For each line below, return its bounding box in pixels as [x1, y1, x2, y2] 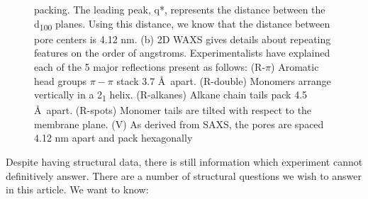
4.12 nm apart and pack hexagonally [34, 130, 193, 145]
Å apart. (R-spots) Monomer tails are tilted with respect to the [34, 103, 312, 118]
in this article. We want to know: [6, 182, 149, 197]
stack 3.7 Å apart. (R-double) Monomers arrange [116, 73, 331, 88]
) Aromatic [271, 59, 319, 74]
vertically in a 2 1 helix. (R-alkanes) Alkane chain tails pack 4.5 [34, 87, 308, 103]
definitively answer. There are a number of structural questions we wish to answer [6, 168, 362, 183]
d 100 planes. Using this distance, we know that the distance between [34, 16, 330, 33]
